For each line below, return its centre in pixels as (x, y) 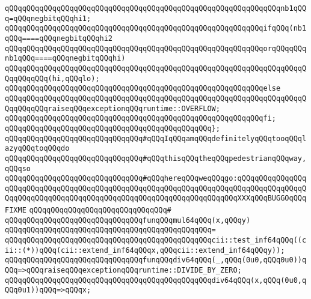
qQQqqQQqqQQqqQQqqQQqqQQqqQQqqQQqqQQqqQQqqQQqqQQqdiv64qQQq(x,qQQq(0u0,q (156, 280)
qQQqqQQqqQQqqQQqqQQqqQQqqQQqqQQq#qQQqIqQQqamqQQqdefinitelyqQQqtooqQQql (156, 138)
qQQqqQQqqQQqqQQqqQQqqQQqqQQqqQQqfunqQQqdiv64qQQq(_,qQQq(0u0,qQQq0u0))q (156, 260)
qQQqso (18, 168)
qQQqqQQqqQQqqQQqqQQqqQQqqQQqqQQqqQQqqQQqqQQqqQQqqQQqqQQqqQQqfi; (141, 119)
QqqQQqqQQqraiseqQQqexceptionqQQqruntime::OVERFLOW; (112, 108)
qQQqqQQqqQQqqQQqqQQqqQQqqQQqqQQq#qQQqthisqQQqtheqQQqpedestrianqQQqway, (156, 158)
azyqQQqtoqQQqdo (37, 149)
